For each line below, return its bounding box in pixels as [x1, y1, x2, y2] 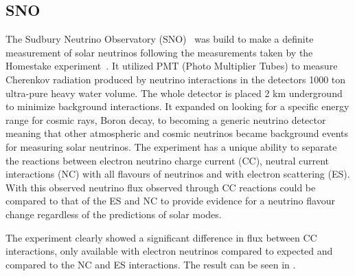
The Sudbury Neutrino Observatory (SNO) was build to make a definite [5, 32, 314, 46]
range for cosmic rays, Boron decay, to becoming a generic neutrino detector [5, 112, 326, 127]
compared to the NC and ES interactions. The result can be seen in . [5, 257, 296, 271]
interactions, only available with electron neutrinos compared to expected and [5, 244, 333, 258]
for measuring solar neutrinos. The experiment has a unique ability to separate [5, 139, 337, 153]
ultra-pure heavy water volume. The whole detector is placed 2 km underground [5, 85, 343, 100]
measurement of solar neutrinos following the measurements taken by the [5, 45, 313, 59]
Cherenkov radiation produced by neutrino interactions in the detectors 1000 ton [5, 72, 346, 86]
